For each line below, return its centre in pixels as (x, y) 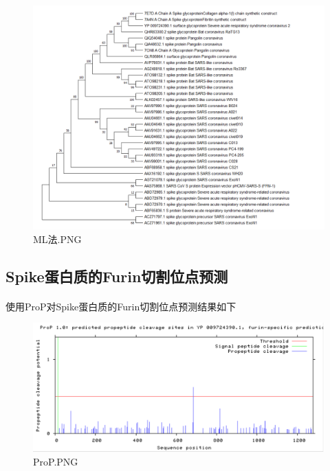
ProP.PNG (56, 461)
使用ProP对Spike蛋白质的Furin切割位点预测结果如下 (121, 306)
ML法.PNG (57, 239)
